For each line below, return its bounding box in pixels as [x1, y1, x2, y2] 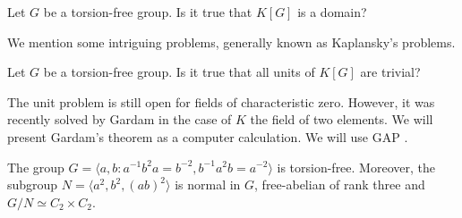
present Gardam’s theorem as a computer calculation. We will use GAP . [7, 127, 408, 146]
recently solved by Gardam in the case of [7, 110, 232, 129]
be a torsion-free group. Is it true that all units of [43, 63, 315, 81]
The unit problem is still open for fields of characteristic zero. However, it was [7, 92, 435, 111]
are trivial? [360, 63, 421, 81]
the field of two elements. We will [250, 110, 433, 129]
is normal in [175, 175, 241, 194]
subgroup [7, 175, 58, 194]
